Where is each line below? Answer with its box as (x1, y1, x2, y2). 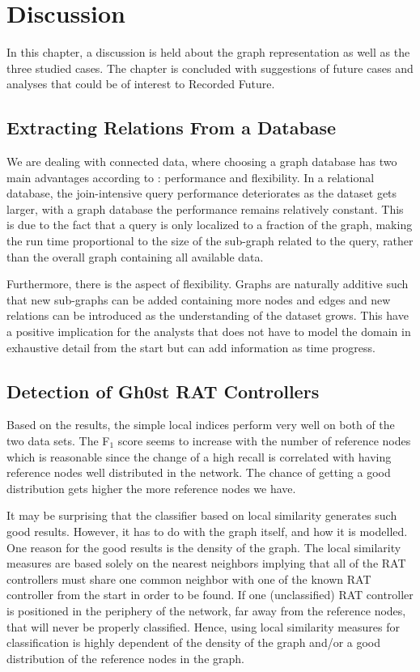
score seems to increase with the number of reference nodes (117, 432, 411, 449)
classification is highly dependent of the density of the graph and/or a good (6, 634, 381, 651)
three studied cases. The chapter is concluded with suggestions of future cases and (6, 59, 414, 76)
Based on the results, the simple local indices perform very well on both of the (6, 416, 395, 433)
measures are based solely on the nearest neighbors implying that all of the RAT (6, 555, 406, 572)
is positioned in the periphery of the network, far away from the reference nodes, (6, 602, 406, 619)
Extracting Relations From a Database (6, 115, 337, 140)
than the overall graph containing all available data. (6, 248, 264, 265)
